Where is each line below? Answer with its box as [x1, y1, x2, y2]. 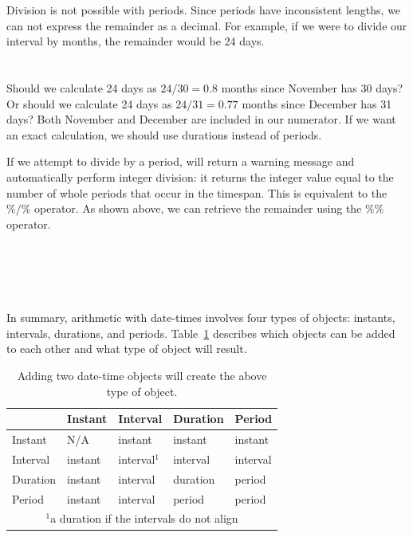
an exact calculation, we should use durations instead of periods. [6, 126, 322, 143]
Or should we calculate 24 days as [6, 95, 172, 112]
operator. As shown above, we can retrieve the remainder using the [34, 200, 362, 217]
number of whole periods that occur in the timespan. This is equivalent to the [6, 184, 387, 201]
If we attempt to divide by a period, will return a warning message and [6, 153, 355, 170]
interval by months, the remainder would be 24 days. [6, 33, 265, 49]
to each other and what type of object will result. [6, 340, 247, 357]
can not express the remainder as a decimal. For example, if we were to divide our [6, 17, 407, 33]
